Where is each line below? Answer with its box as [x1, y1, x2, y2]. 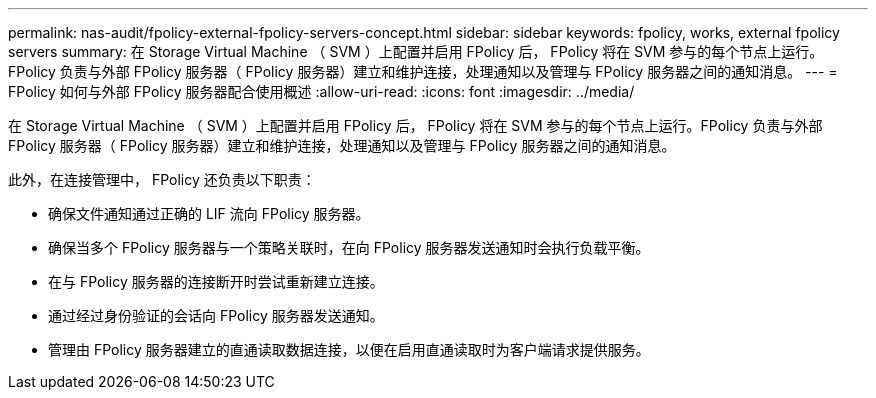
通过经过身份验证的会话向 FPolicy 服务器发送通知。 [48, 307, 384, 324]
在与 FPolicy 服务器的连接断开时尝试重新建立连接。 [48, 273, 384, 290]
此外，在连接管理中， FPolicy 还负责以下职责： [8, 171, 316, 188]
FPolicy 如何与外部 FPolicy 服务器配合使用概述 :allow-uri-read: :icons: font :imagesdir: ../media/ [8, 83, 635, 100]
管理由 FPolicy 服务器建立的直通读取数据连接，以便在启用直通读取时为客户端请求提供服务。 [48, 341, 650, 358]
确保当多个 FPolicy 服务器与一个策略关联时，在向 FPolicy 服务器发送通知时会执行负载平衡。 [48, 239, 650, 256]
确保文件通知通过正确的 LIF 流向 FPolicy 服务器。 [48, 205, 370, 222]
